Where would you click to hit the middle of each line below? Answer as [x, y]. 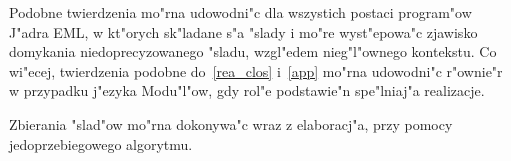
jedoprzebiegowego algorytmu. [101, 143]
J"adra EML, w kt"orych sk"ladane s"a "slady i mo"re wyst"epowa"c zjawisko [243, 31]
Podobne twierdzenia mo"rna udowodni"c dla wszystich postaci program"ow [240, 12]
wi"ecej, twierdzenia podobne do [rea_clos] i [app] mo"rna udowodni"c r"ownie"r [256, 70]
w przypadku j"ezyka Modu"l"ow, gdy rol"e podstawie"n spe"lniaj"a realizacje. [247, 90]
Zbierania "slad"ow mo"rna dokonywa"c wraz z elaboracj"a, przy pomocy [231, 123]
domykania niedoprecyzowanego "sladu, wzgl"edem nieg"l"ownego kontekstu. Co [253, 51]
